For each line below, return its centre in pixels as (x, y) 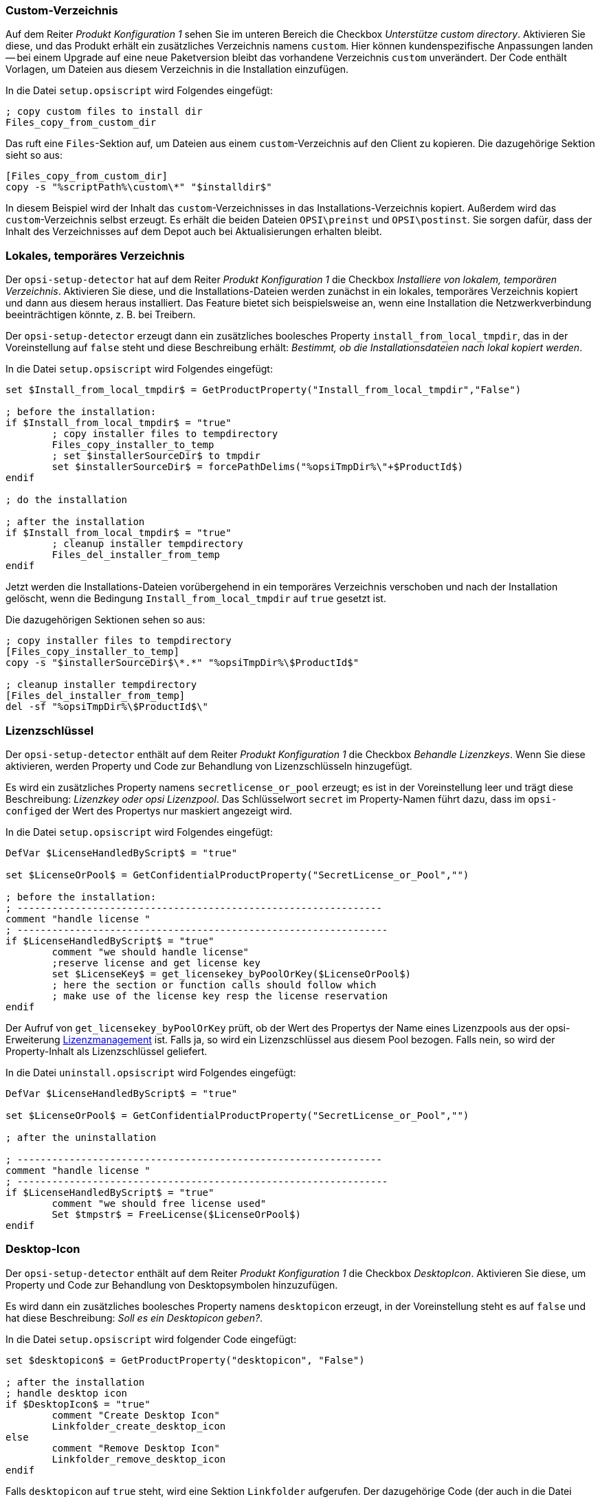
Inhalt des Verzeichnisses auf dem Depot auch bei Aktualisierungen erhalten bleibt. (194, 232)
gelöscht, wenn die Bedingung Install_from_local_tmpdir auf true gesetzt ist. (196, 599)
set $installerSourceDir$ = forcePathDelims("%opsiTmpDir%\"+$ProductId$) (257, 467)
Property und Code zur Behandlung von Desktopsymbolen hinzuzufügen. (172, 1285)
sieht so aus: (34, 155)
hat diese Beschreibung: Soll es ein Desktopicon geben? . (134, 1318)
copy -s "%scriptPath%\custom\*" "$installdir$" (139, 187)
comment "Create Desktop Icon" (136, 1415)
